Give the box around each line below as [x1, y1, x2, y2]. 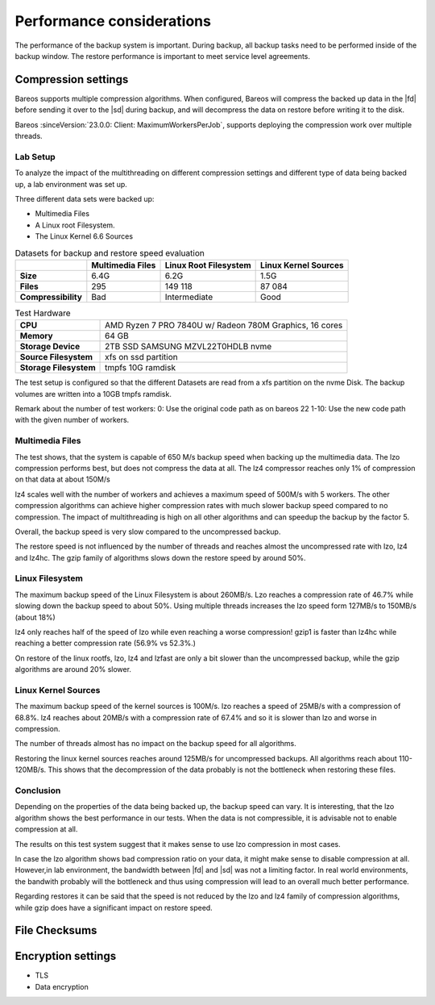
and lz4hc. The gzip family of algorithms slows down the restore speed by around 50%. [14, 553, 306, 562]
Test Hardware [14, 307, 72, 319]
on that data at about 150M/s [14, 474, 110, 484]
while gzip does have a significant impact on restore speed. [14, 903, 213, 912]
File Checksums [14, 924, 97, 937]
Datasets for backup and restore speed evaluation [14, 247, 205, 258]
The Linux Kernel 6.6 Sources [35, 231, 133, 241]
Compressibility [19, 291, 82, 302]
